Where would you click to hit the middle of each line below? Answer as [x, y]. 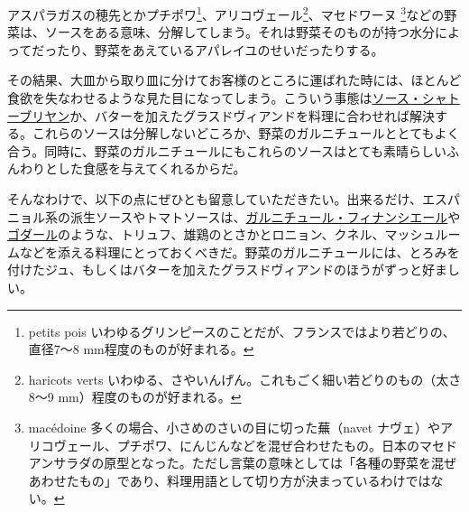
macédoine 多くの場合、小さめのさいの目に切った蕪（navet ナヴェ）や [234, 427]
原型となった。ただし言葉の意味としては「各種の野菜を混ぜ [280, 463]
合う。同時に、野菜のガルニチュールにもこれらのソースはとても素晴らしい [227, 150]
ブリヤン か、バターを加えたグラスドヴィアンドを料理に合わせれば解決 [227, 115]
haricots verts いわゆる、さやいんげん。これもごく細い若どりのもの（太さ [245, 379]
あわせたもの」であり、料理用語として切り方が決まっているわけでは [230, 480]
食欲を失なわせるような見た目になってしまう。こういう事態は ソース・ [215, 98]
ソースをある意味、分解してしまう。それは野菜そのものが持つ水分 [240, 32]
